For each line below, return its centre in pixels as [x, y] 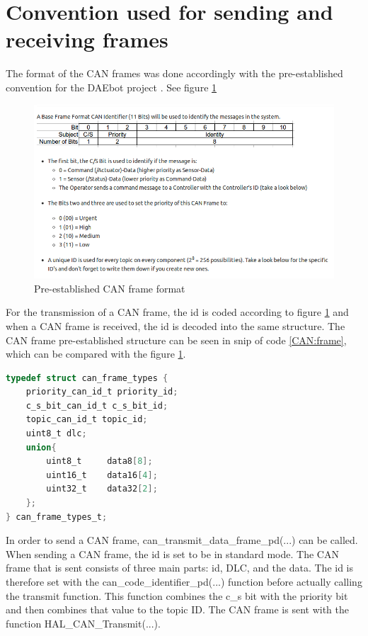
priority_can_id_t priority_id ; [102, 392]
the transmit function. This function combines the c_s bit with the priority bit [177, 595]
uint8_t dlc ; [56, 434]
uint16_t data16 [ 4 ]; [102, 475]
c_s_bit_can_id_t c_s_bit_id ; [97, 405]
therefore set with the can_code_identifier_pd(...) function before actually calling [184, 582]
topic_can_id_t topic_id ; [87, 420]
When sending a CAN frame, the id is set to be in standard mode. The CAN [172, 553]
